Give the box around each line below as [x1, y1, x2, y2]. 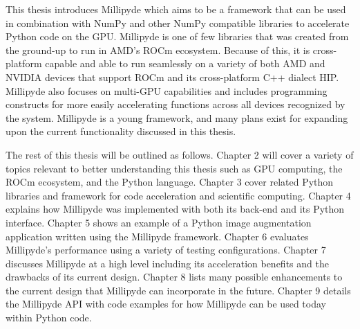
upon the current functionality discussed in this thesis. [6, 124, 236, 139]
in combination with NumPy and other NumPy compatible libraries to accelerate [6, 15, 350, 30]
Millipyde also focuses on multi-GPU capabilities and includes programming [6, 83, 328, 98]
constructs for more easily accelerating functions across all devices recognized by [6, 97, 345, 112]
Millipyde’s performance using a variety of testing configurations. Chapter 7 [6, 242, 326, 257]
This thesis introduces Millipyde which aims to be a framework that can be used [6, 2, 346, 16]
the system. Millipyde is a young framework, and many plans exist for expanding [6, 110, 348, 125]
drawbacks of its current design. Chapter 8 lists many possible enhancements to [6, 269, 343, 284]
